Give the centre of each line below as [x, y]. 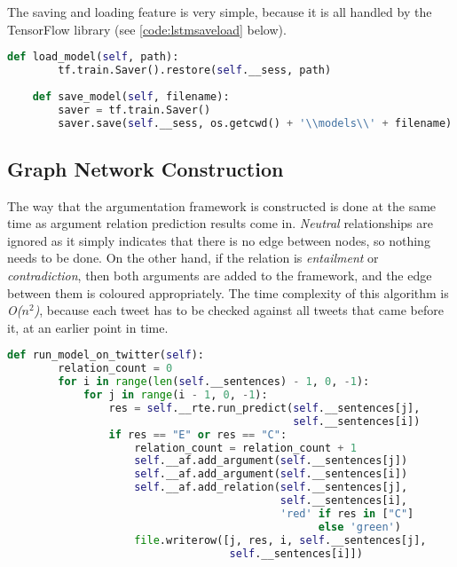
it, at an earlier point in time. [88, 327]
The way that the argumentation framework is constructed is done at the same [222, 205]
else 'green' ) [359, 527]
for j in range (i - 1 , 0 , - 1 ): [175, 395]
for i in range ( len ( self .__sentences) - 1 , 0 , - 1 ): [214, 382]
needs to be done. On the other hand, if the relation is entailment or [193, 258]
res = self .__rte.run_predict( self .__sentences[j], [264, 408]
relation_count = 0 [115, 369]
